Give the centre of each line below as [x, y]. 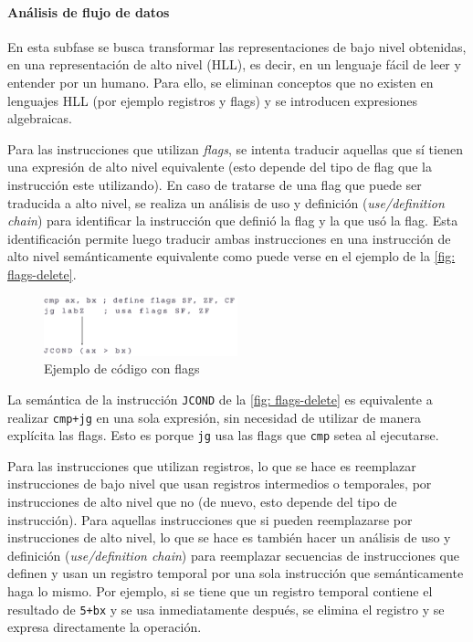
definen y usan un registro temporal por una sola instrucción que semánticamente [236, 573]
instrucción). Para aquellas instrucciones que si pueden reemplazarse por [210, 519]
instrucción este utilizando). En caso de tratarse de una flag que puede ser [215, 184]
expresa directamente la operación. [105, 627]
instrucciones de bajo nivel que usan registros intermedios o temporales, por [220, 484]
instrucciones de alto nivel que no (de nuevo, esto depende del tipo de [202, 502]
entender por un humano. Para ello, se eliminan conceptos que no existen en [221, 82]
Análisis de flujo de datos [89, 11]
